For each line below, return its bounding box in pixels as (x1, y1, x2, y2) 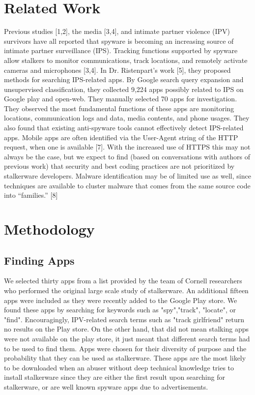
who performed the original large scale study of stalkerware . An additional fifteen (4, 285, 249, 295)
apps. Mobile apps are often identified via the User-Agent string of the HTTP (4, 132, 238, 142)
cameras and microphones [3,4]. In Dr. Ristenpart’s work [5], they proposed (4, 64, 231, 75)
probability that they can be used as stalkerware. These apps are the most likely (4, 353, 246, 363)
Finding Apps (4, 252, 75, 268)
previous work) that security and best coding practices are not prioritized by (4, 161, 235, 171)
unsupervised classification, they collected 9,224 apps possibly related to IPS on (4, 84, 244, 94)
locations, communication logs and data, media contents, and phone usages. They (4, 113, 250, 123)
